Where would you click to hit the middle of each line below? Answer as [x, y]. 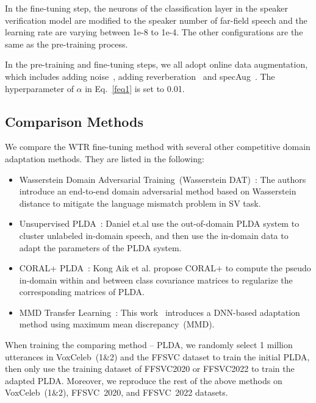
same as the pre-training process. [66, 44]
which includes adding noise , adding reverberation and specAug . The [140, 76]
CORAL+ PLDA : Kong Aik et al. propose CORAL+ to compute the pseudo [165, 268]
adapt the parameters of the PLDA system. [100, 247]
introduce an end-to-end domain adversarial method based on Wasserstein [158, 191]
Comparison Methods [74, 121]
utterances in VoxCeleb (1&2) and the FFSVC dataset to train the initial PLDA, [157, 356]
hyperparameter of [39, 88]
